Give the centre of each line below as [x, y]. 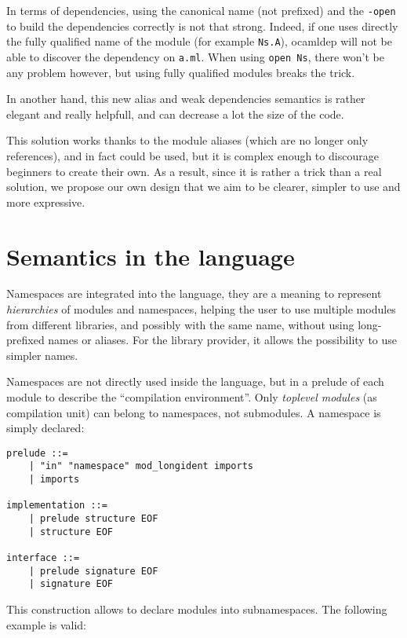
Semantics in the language [151, 256]
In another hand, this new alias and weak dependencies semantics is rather [186, 99]
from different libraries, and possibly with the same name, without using [180, 324]
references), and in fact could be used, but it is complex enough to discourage [193, 155]
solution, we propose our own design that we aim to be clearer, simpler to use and [203, 187]
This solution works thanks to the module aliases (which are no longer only [187, 140]
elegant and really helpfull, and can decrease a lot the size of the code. [175, 114]
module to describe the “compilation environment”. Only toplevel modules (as [192, 397]
